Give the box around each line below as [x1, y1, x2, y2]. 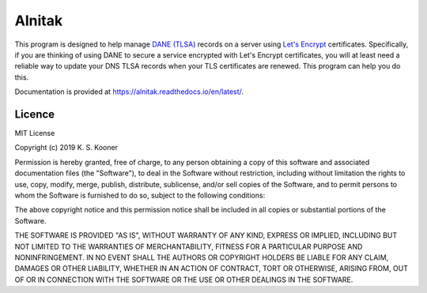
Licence [14, 107, 55, 121]
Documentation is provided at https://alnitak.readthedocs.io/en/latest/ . [14, 87, 244, 96]
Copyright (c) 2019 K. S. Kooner [14, 143, 119, 152]
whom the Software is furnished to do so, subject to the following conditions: [14, 190, 266, 200]
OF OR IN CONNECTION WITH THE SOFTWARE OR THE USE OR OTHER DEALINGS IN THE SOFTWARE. [14, 275, 353, 284]
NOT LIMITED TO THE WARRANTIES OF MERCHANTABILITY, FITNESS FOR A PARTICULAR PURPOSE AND [14, 242, 363, 251]
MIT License [14, 129, 55, 138]
